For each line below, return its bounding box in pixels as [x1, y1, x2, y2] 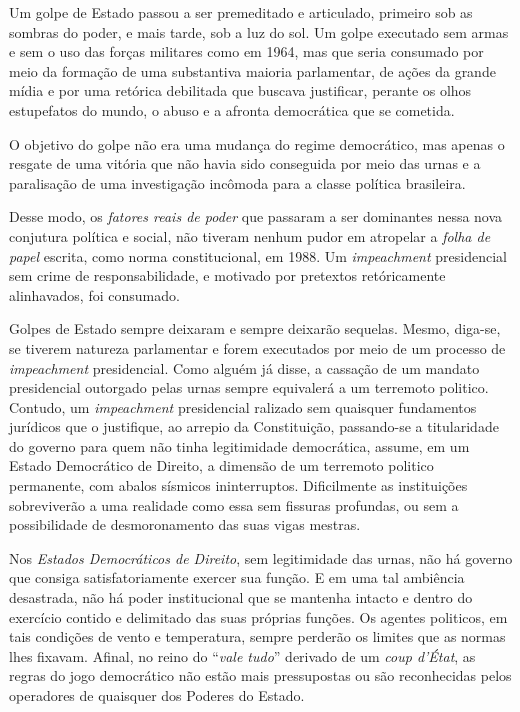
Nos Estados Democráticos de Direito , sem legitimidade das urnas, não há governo [9, 547, 513, 568]
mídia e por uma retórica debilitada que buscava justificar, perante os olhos [9, 80, 472, 101]
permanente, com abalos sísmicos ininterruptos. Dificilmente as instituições [9, 475, 468, 496]
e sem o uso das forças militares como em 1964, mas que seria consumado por [9, 41, 484, 62]
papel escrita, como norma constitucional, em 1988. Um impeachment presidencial [9, 245, 507, 266]
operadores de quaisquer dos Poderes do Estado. [9, 685, 305, 705]
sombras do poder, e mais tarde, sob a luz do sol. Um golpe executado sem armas [9, 21, 509, 42]
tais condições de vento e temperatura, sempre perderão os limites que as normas [9, 626, 506, 647]
